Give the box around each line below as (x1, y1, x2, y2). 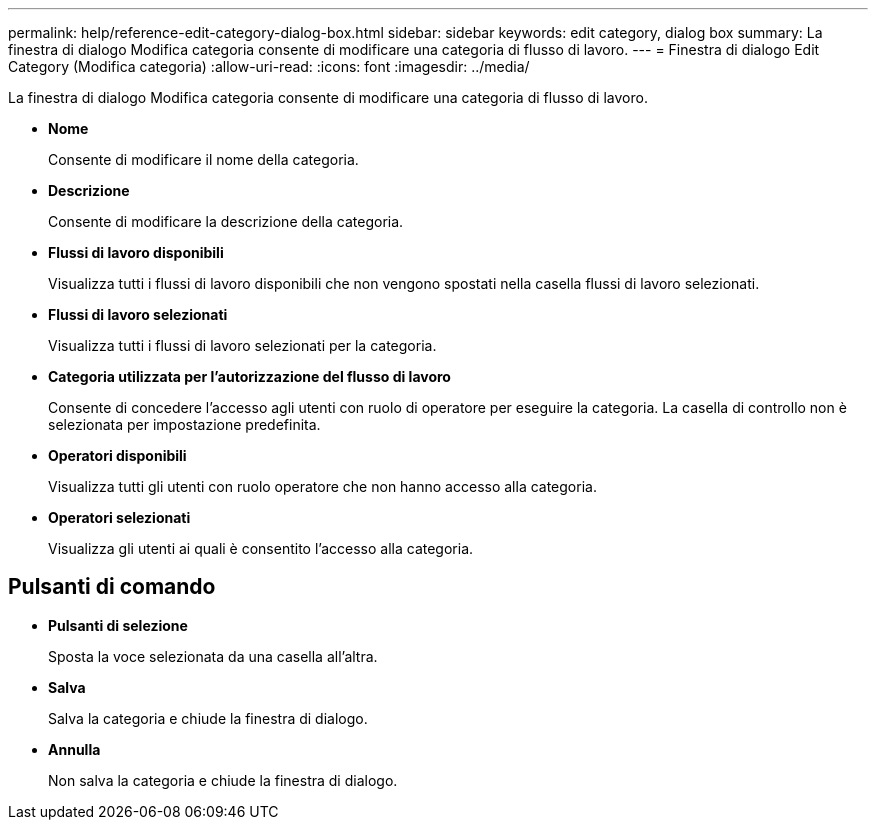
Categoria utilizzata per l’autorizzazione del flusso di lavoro (48, 368, 451, 385)
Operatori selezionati (48, 509, 191, 526)
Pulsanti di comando (8, 574, 216, 600)
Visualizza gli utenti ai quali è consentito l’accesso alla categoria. (48, 540, 474, 557)
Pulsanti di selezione (48, 616, 188, 634)
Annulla (48, 740, 101, 758)
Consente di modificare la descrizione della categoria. (48, 213, 404, 230)
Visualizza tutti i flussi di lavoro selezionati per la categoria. (48, 337, 437, 354)
